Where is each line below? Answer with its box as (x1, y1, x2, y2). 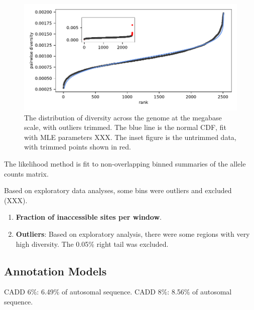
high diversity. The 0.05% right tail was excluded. (16, 238, 169, 249)
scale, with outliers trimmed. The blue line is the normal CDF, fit (24, 122, 226, 132)
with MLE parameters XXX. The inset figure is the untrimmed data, (24, 131, 236, 142)
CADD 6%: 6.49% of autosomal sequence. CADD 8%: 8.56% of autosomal (4, 286, 232, 297)
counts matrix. (4, 168, 49, 179)
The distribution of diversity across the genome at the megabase (24, 112, 222, 122)
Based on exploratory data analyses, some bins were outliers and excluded (4, 185, 232, 196)
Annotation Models (4, 263, 107, 278)
